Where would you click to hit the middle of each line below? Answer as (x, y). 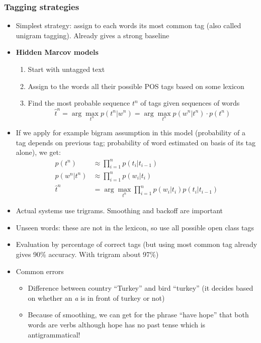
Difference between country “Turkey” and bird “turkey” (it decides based (141, 288)
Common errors (40, 271)
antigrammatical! (54, 334)
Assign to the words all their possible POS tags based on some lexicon (136, 86)
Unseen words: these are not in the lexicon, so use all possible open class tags (135, 227)
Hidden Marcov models (57, 52)
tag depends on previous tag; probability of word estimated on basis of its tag (136, 142)
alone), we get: (38, 152)
